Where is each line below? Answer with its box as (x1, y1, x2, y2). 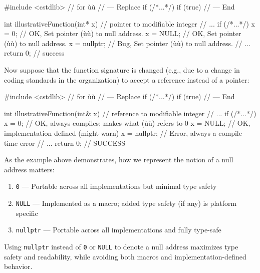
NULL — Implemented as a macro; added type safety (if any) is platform (16, 197, 237, 208)
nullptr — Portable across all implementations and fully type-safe (16, 224, 221, 235)
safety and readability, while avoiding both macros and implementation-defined (4, 251, 246, 261)
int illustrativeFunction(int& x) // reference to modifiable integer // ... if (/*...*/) (4, 108, 256, 118)
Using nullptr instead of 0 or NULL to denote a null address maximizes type (4, 241, 238, 251)
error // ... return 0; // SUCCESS (20, 137, 125, 148)
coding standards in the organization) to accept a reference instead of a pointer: (4, 74, 249, 85)
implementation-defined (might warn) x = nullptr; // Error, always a (4, 127, 216, 138)
